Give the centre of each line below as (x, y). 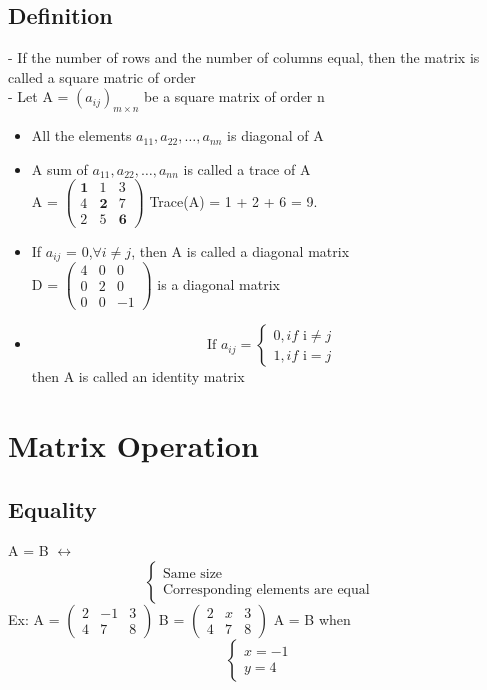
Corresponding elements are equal (266, 589)
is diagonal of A (275, 135)
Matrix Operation (133, 444)
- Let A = (38, 96)
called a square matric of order (102, 76)
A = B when (312, 618)
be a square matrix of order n (234, 96)
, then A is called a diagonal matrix (240, 250)
